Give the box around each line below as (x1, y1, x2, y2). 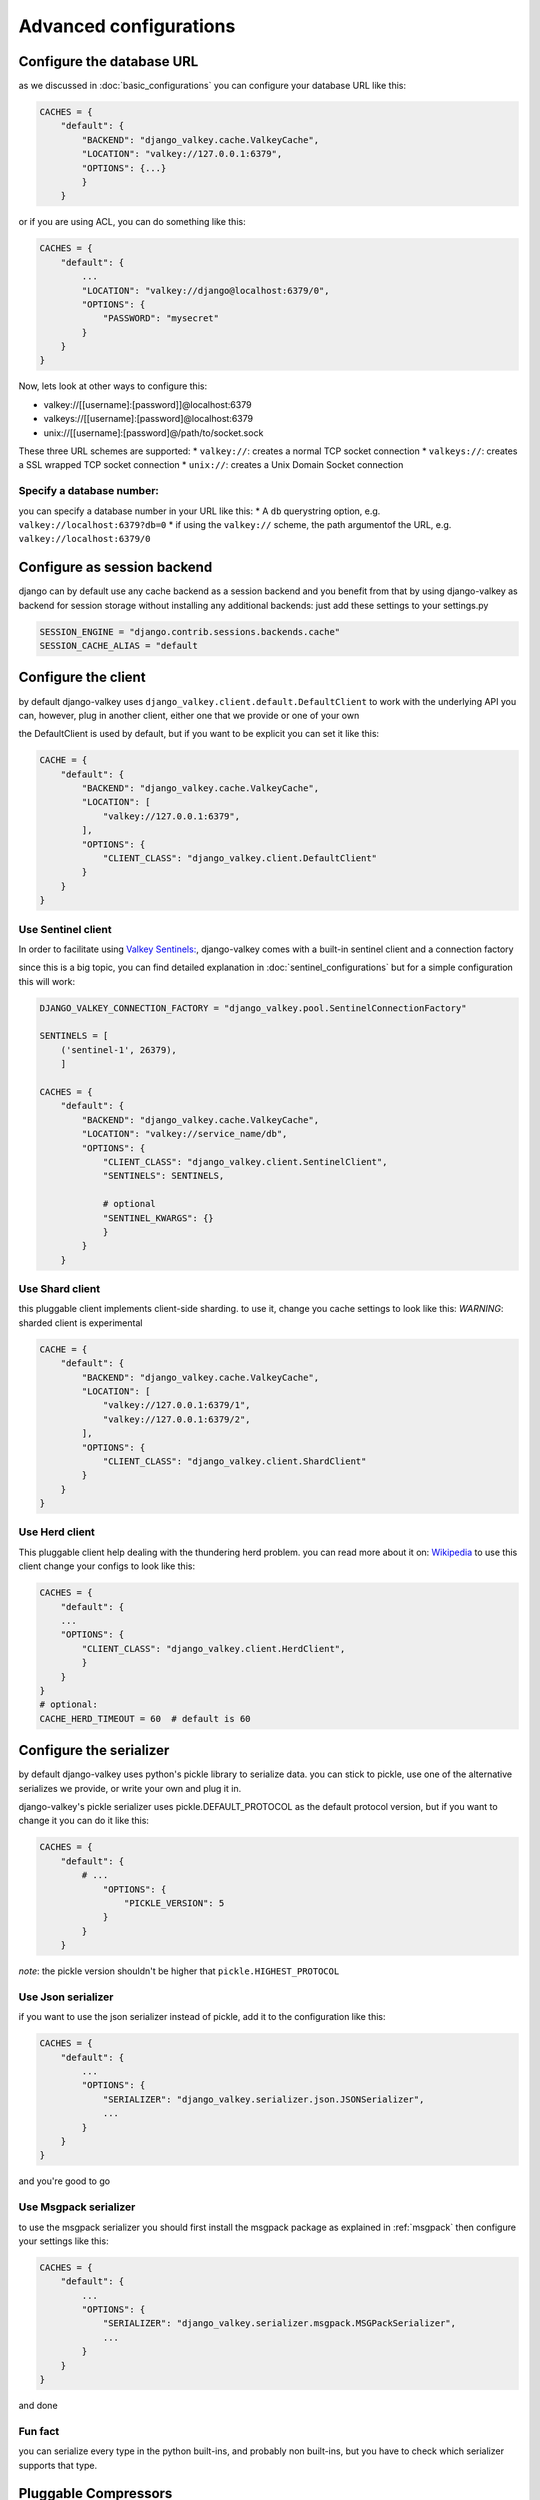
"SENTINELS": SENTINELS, (102, 1170, 225, 1182)
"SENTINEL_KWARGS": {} (102, 1212, 214, 1224)
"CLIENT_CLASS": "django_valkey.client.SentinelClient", (102, 1156, 388, 1167)
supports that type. (18, 2459, 98, 2471)
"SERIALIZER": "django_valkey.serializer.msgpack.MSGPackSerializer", (102, 2318, 457, 2329)
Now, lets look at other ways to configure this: (18, 380, 208, 392)
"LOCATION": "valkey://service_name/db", (81, 1128, 288, 1140)
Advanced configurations (18, 15, 236, 37)
